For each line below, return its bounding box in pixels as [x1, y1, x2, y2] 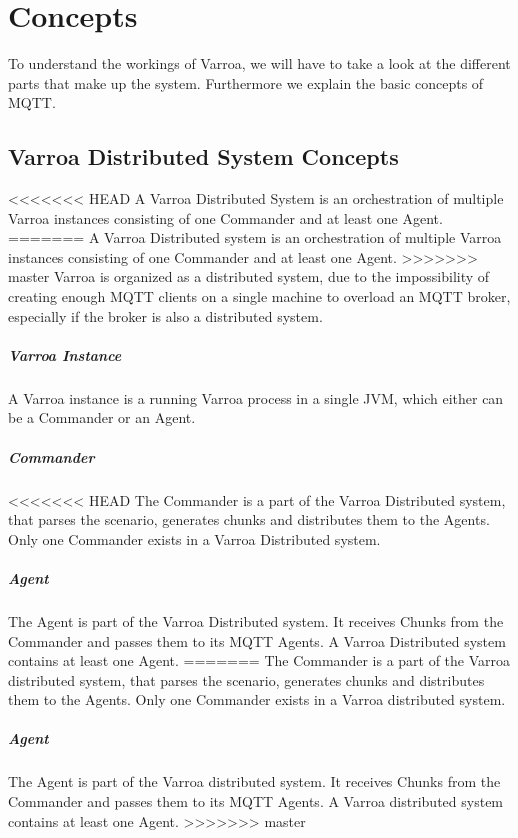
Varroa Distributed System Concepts [8, 141, 399, 172]
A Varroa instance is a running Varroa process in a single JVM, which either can [8, 387, 504, 408]
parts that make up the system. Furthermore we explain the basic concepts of [8, 72, 484, 93]
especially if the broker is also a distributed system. [8, 305, 323, 326]
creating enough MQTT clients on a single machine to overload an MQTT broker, [8, 286, 511, 307]
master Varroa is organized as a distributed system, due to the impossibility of [8, 266, 490, 287]
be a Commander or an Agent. [8, 407, 196, 428]
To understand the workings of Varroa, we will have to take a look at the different [8, 53, 511, 74]
